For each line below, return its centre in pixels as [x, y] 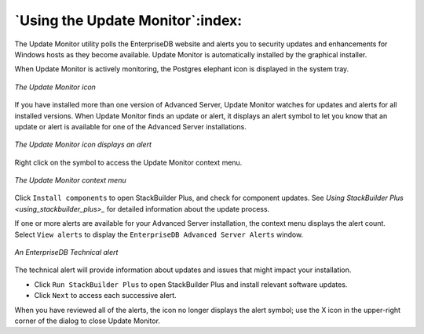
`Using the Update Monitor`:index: [128, 20]
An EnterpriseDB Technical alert [66, 252]
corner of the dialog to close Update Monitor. [88, 321]
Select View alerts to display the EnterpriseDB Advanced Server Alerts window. [159, 234]
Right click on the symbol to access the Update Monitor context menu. [128, 162]
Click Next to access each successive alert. [105, 296]
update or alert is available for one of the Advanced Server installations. [130, 126]
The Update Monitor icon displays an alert [83, 144]
